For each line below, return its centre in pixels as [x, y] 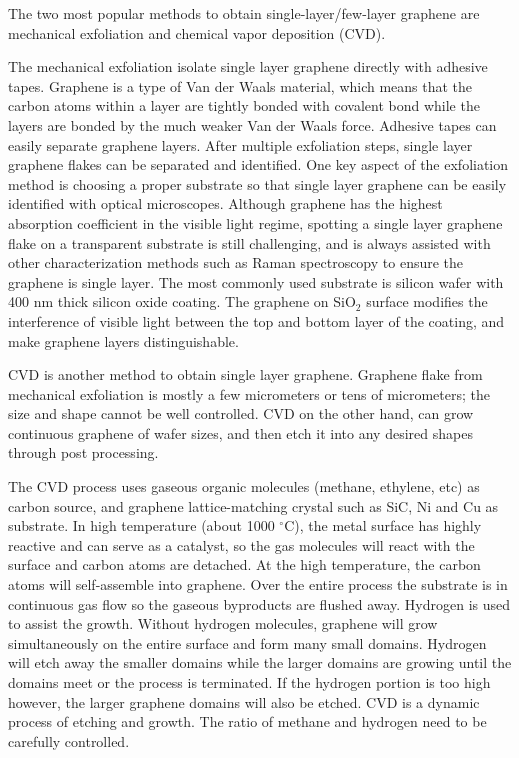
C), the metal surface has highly [383, 525]
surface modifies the [427, 301]
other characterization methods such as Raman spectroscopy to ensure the [236, 262]
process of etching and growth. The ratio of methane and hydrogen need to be [247, 721]
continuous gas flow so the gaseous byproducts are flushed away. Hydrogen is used [259, 603]
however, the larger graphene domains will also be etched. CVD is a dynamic [244, 701]
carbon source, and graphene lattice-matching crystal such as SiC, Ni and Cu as [253, 505]
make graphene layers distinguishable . [123, 340]
